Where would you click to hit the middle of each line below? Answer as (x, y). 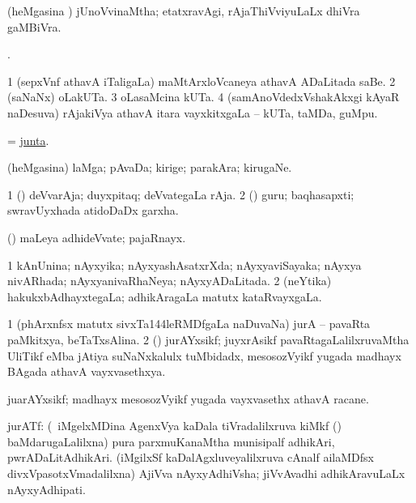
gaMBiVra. (34, 26)
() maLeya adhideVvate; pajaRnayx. (97, 237)
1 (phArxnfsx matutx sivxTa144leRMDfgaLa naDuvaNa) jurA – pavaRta (189, 324)
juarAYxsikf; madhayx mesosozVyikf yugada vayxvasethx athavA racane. (188, 398)
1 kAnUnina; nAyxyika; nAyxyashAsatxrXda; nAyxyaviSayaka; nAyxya (185, 264)
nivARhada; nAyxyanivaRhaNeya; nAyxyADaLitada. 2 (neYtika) (170, 281)
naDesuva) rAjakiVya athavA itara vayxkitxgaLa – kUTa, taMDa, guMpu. (193, 112)
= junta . (28, 140)
